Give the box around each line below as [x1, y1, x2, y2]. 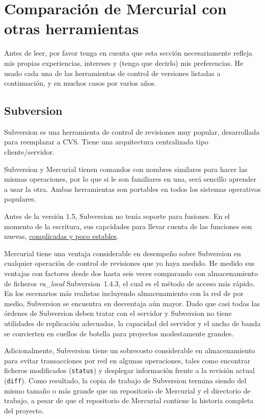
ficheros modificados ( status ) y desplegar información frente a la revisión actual [4, 365, 255, 376]
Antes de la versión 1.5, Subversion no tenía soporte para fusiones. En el [4, 211, 230, 221]
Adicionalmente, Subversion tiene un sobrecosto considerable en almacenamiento [4, 345, 255, 356]
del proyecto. [4, 405, 44, 415]
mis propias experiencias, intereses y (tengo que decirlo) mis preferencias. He [4, 57, 244, 68]
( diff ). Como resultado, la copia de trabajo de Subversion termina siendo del [4, 375, 247, 386]
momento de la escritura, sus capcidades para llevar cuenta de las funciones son [4, 220, 252, 231]
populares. [4, 193, 36, 204]
